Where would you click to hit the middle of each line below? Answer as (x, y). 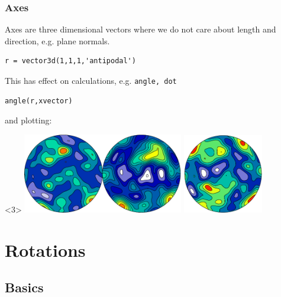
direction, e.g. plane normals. (57, 40)
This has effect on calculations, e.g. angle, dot (91, 80)
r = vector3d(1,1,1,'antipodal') (70, 61)
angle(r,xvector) (39, 101)
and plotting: (28, 120)
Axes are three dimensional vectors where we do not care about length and (140, 29)
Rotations (45, 249)
